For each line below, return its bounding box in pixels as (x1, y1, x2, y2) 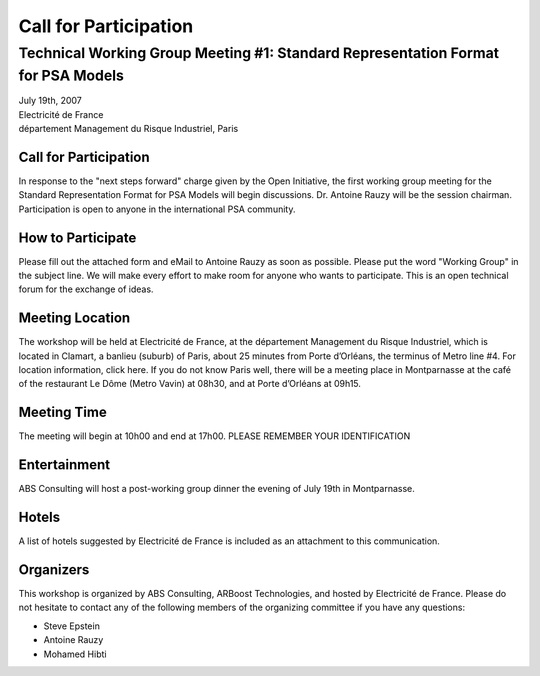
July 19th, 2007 (18, 95, 82, 107)
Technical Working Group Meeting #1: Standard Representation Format (18, 44, 500, 62)
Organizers (18, 561, 90, 578)
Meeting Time (18, 404, 107, 421)
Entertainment (18, 456, 110, 474)
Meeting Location (18, 310, 131, 327)
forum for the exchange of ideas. (18, 283, 154, 295)
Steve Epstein (43, 620, 100, 632)
